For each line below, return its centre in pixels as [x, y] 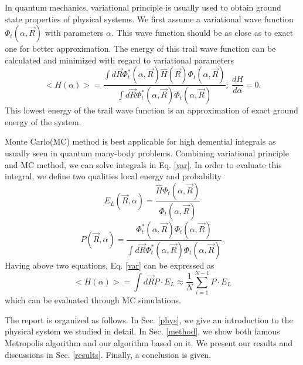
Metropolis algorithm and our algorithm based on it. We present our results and [149, 343]
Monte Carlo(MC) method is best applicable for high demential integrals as [140, 141]
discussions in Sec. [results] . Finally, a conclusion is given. [108, 354]
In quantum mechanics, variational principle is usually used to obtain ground [143, 7]
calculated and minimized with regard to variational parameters [120, 60]
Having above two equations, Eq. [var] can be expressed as [110, 265]
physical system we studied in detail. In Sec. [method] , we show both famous [142, 331]
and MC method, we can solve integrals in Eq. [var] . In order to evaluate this [143, 164]
